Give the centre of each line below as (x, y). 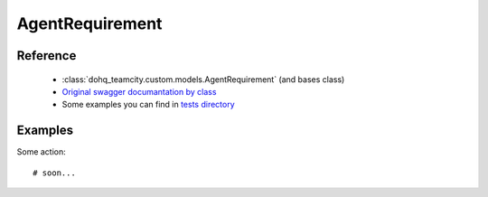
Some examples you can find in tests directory (148, 105)
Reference (47, 56)
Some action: (42, 152)
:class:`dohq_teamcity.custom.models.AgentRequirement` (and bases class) (203, 79)
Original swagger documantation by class (139, 91)
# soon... (54, 173)
